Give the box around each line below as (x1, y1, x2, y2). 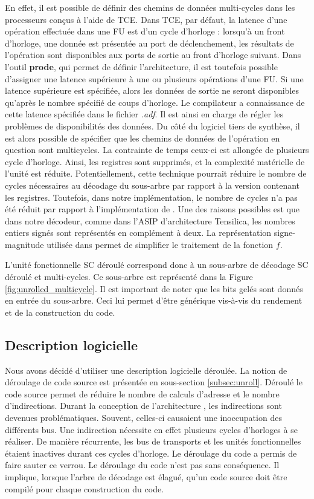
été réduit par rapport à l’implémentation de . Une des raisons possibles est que (5, 203, 300, 215)
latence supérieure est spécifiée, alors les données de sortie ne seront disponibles (5, 84, 300, 97)
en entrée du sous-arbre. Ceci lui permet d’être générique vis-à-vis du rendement (5, 294, 303, 307)
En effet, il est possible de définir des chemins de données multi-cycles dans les (5, 1, 295, 13)
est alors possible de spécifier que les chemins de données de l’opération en (5, 131, 280, 144)
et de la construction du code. (5, 305, 115, 318)
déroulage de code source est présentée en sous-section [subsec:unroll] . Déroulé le (5, 376, 303, 388)
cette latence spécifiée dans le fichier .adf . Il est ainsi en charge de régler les (5, 108, 284, 120)
